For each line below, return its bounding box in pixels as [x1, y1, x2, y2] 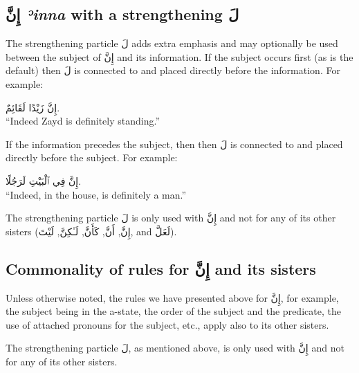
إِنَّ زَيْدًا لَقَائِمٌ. [6, 100, 60, 114]
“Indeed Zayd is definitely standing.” [6, 113, 160, 128]
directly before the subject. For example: [6, 150, 178, 165]
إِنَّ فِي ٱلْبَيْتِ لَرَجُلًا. [6, 173, 82, 188]
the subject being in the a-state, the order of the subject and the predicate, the [6, 304, 341, 318]
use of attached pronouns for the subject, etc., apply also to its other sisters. [6, 317, 329, 331]
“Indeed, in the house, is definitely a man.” [6, 187, 187, 201]
